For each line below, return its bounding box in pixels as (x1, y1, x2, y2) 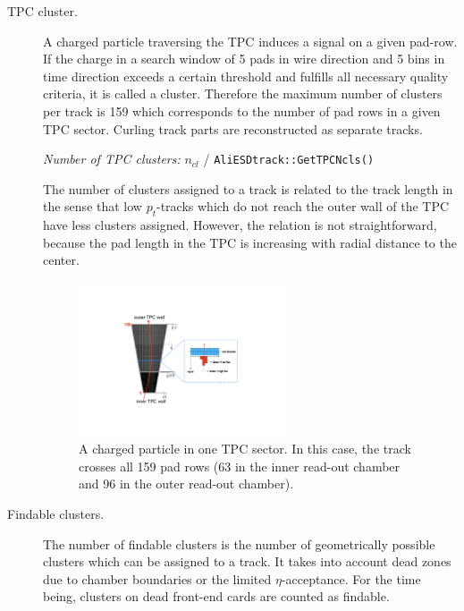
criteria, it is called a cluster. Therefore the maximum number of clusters (43, 84, 443, 103)
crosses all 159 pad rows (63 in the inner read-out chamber (79, 456, 401, 475)
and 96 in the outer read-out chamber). (79, 474, 294, 493)
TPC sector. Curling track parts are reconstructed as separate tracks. (43, 119, 423, 138)
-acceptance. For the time (281, 569, 421, 588)
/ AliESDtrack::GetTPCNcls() (203, 149, 375, 168)
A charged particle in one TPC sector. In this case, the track (79, 439, 411, 458)
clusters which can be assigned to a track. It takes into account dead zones (43, 552, 451, 571)
